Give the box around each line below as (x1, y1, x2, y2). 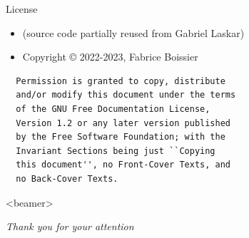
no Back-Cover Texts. (16, 173, 118, 184)
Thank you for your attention (6, 219, 134, 234)
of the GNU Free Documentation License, (16, 103, 210, 114)
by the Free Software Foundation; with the (16, 132, 225, 143)
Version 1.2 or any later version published (16, 118, 230, 128)
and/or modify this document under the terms (16, 90, 236, 100)
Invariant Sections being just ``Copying (16, 145, 215, 156)
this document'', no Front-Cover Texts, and (16, 160, 230, 170)
